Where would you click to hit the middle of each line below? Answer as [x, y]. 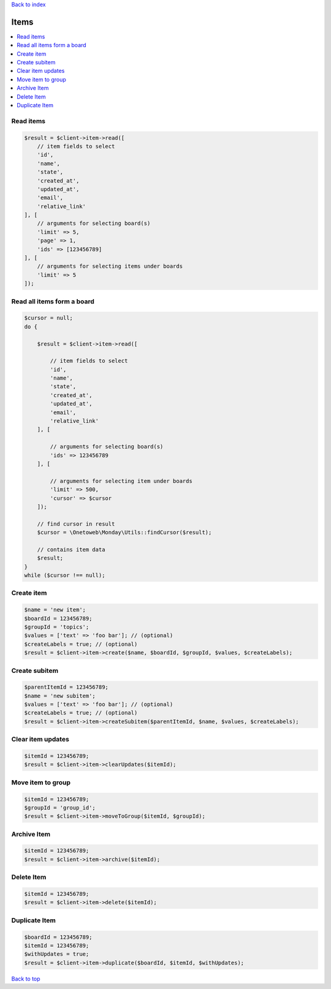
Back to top [26, 979]
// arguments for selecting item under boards [121, 481]
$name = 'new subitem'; [60, 696]
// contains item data [71, 549]
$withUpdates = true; [57, 954]
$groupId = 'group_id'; [60, 808]
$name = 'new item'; [55, 610]
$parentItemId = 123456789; [66, 687]
